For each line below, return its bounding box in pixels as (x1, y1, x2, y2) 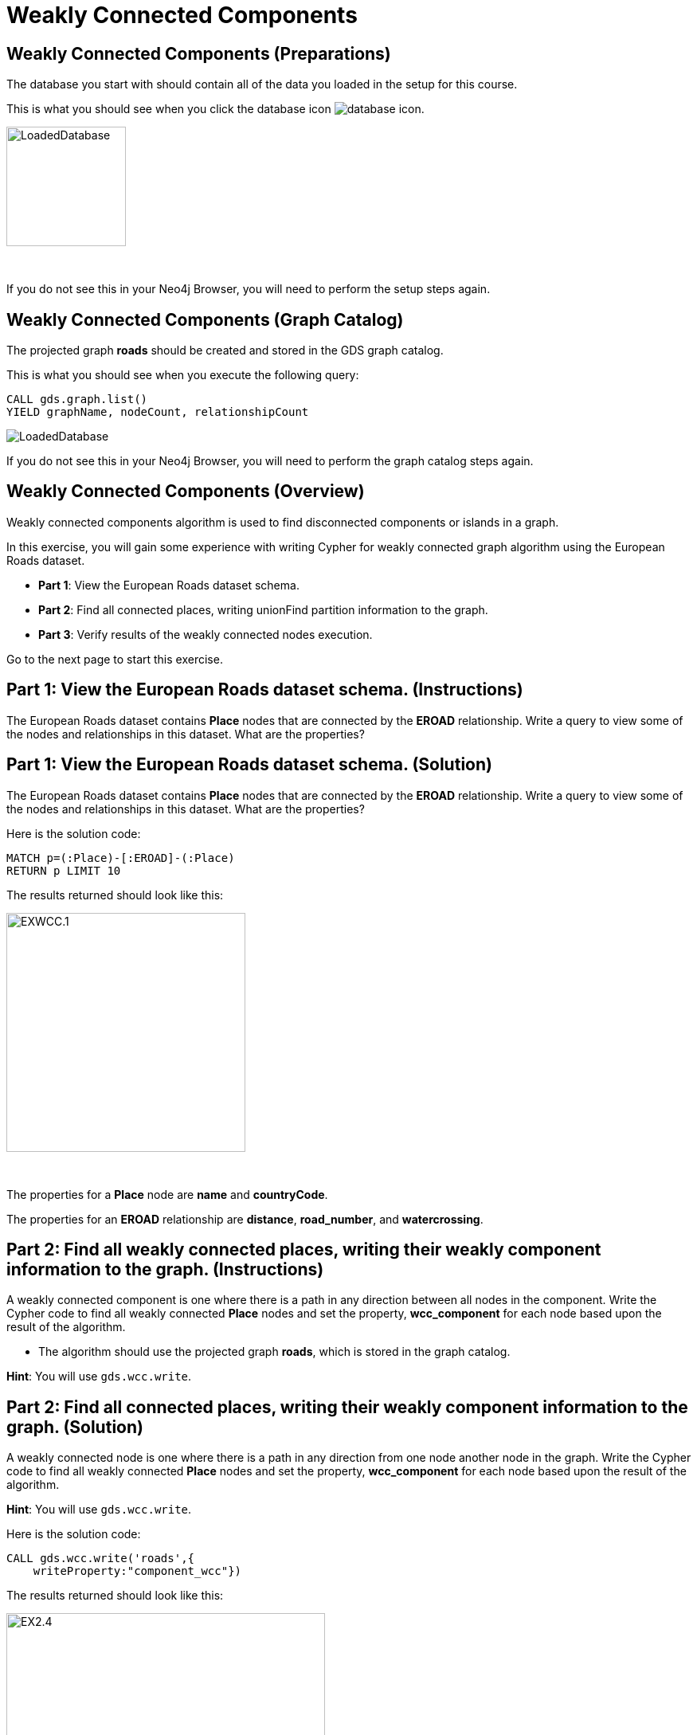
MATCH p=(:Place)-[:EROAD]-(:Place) (6, 851, 235, 864)
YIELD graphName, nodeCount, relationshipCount (6, 405, 309, 419)
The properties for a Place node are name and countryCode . (6, 1187, 328, 1201)
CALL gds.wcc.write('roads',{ (6, 1552, 195, 1565)
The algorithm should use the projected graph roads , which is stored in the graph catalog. (38, 1345, 511, 1359)
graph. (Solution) (6, 1416, 143, 1437)
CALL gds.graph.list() (6, 393, 148, 406)
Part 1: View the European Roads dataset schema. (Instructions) (6, 680, 523, 700)
